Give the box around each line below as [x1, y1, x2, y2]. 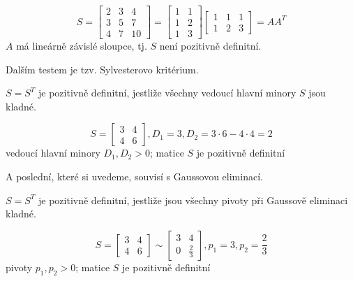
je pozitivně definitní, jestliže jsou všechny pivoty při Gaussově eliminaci [38, 192, 348, 207]
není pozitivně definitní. [159, 38, 262, 53]
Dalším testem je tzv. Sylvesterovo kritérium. [6, 62, 199, 76]
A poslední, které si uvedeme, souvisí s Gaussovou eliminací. [6, 169, 263, 184]
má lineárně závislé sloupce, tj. [16, 38, 147, 53]
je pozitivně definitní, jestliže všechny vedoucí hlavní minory [38, 85, 296, 100]
